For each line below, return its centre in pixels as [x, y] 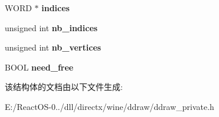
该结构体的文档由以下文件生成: [64, 87]
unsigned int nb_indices [51, 27]
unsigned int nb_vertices [53, 47]
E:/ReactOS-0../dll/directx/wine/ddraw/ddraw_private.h [109, 106]
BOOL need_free [39, 67]
